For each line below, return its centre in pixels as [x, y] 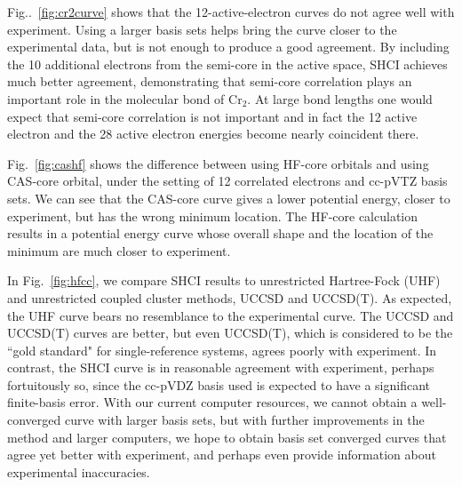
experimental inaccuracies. [79, 471]
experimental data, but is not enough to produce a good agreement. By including [228, 47]
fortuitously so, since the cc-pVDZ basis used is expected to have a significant [219, 384]
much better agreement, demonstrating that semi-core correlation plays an [210, 81]
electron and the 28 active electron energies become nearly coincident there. [213, 134]
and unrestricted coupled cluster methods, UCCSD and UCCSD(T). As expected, [230, 297]
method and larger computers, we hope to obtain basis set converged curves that [227, 437]
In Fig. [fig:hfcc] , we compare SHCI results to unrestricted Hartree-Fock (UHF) [224, 280]
